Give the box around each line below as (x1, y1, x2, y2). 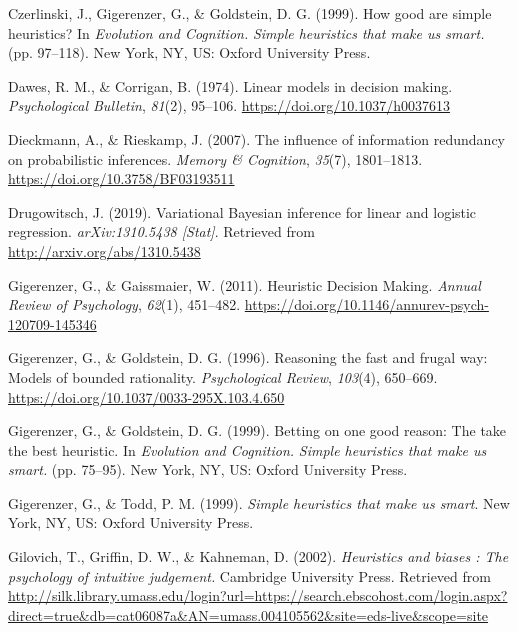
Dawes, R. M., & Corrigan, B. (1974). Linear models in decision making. (8, 75, 453, 96)
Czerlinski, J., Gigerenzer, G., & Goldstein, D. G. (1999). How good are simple (8, 3, 492, 23)
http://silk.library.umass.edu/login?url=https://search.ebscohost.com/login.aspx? (8, 585, 508, 606)
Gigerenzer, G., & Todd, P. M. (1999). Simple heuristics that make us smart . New (8, 492, 510, 513)
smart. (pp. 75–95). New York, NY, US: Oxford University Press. (8, 459, 408, 480)
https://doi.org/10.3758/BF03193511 (8, 168, 235, 189)
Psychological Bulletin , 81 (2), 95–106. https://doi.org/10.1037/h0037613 (8, 95, 450, 116)
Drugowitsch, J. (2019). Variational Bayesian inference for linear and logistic (8, 201, 477, 222)
